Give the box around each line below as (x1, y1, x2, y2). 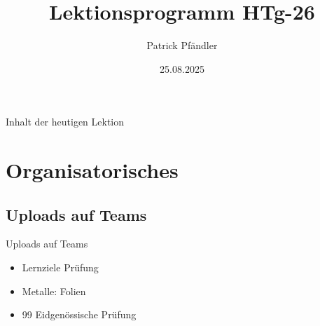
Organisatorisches (6, 156, 179, 184)
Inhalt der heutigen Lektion (6, 114, 125, 129)
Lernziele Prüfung (22, 260, 99, 275)
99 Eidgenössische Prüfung (22, 307, 137, 322)
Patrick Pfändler (146, 38, 218, 53)
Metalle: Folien (22, 283, 86, 298)
